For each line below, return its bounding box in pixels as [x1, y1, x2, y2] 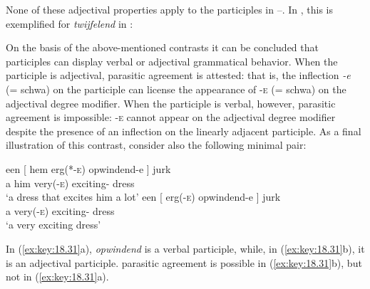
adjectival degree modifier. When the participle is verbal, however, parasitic [6, 95, 336, 110]
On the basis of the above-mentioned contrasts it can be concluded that [6, 40, 319, 55]
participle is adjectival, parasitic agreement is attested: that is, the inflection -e [6, 68, 351, 83]
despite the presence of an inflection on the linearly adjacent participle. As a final [6, 123, 361, 138]
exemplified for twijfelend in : [6, 16, 133, 31]
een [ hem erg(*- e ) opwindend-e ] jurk [6, 161, 171, 176]
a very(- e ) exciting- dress [6, 203, 115, 218]
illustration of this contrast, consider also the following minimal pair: [6, 137, 307, 152]
